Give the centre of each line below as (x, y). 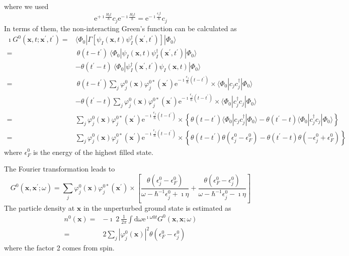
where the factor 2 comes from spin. (59, 248)
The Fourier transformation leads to (60, 169)
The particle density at (39, 207)
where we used (26, 6)
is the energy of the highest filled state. (93, 152)
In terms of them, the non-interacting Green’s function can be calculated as (120, 28)
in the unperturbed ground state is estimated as (157, 207)
